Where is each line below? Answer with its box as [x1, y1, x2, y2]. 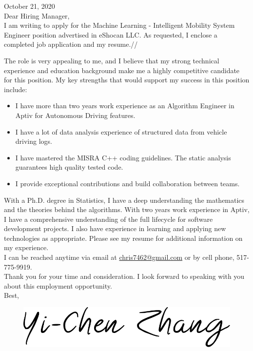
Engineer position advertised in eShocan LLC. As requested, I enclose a [4, 29, 217, 39]
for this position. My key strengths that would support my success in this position [4, 75, 250, 85]
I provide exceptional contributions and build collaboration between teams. [15, 178, 240, 188]
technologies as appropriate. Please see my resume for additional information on [4, 233, 243, 243]
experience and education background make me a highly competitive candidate [4, 65, 240, 75]
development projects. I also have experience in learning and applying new [4, 223, 226, 234]
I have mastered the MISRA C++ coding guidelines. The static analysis [15, 152, 231, 162]
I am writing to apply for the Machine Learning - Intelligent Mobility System [4, 20, 235, 30]
